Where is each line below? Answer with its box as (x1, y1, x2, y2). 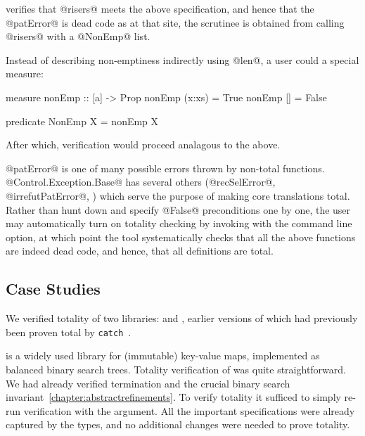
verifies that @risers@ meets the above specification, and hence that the (6, 1, 314, 15)
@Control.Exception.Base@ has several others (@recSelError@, (6, 174, 276, 189)
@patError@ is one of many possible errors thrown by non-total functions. (6, 160, 325, 175)
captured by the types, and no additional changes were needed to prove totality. (6, 417, 350, 432)
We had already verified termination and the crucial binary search (6, 376, 290, 390)
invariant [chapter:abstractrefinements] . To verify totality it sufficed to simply (6, 390, 341, 404)
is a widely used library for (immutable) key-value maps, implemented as (6, 348, 320, 363)
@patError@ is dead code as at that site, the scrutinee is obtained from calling (6, 15, 345, 30)
